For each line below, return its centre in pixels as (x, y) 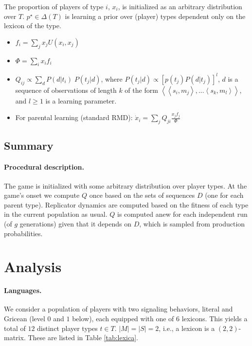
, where (112, 78)
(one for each (224, 195)
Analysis (33, 267)
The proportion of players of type (54, 6)
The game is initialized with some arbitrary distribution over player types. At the (126, 185)
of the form (141, 90)
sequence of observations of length (66, 90)
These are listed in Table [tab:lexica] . (83, 337)
